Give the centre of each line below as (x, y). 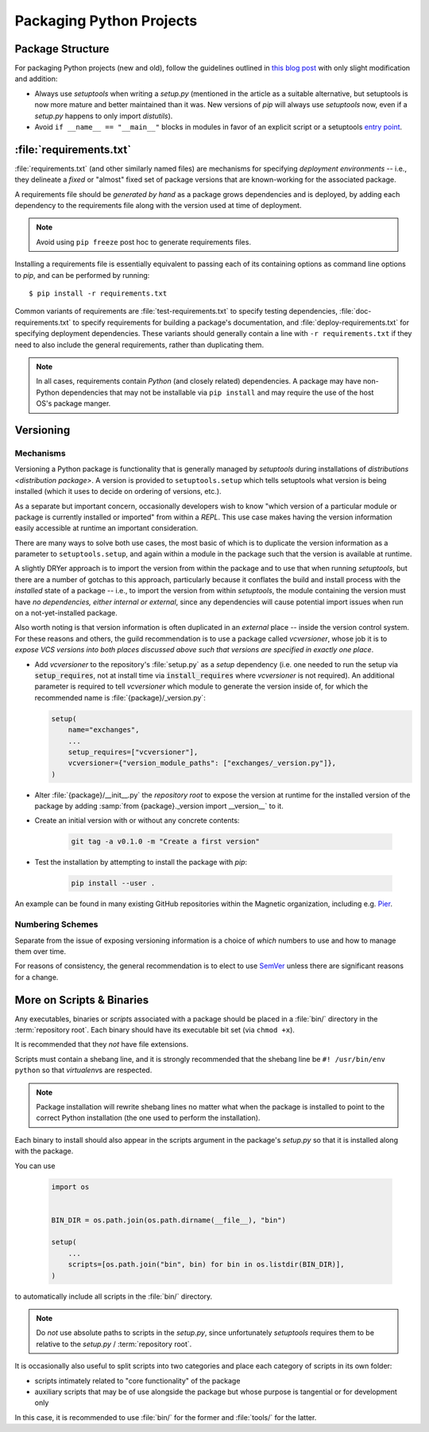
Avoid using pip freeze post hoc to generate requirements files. (144, 241)
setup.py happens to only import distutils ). (104, 116)
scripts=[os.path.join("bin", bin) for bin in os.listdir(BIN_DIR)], (206, 1264)
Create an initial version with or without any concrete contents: (137, 820)
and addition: (36, 79)
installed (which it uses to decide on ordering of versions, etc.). (118, 492)
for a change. (37, 977)
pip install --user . (113, 883)
